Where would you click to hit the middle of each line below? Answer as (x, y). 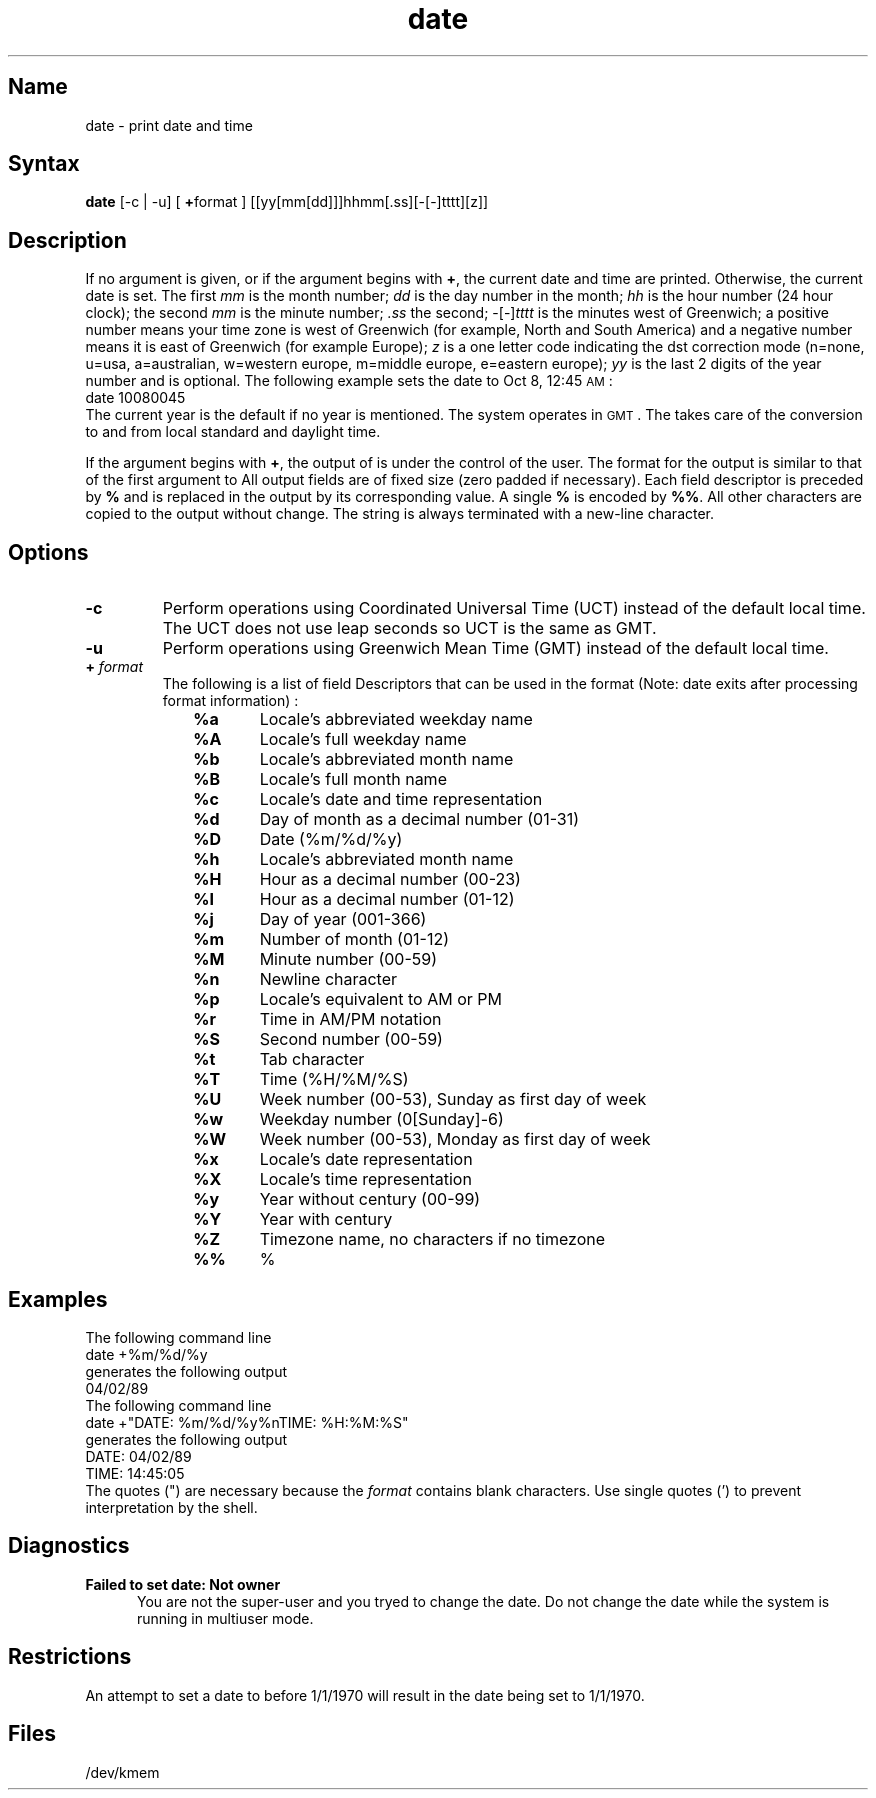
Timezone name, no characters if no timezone (432, 1239)
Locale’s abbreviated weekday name (396, 719)
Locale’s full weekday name (363, 739)
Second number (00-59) (351, 1039)
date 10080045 (135, 398)
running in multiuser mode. (225, 1618)
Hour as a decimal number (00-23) (390, 879)
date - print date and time (169, 125)
